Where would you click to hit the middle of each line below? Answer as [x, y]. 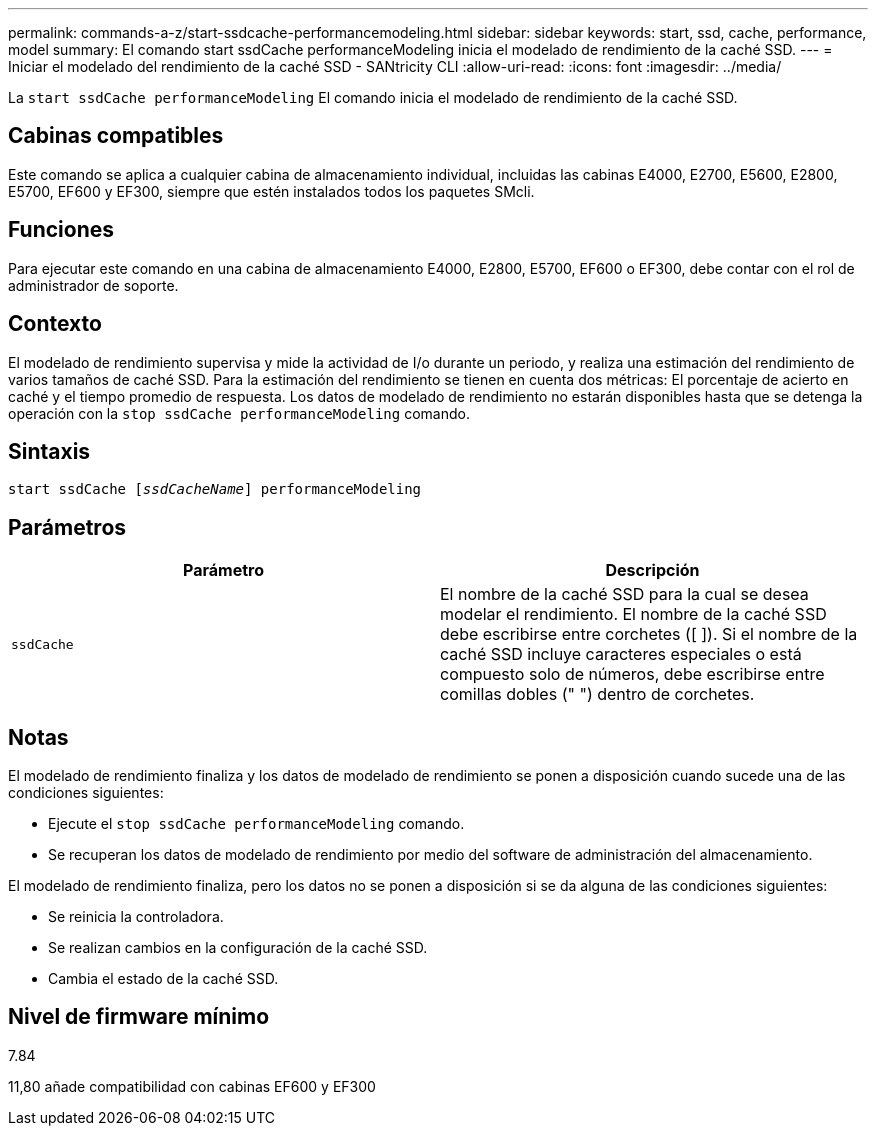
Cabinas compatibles [116, 136]
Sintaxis [49, 451]
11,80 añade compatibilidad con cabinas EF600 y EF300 [192, 1086]
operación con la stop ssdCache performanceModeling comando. [239, 413]
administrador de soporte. [93, 285]
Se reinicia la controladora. [136, 917]
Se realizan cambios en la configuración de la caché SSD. [238, 948]
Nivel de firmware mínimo [139, 1017]
